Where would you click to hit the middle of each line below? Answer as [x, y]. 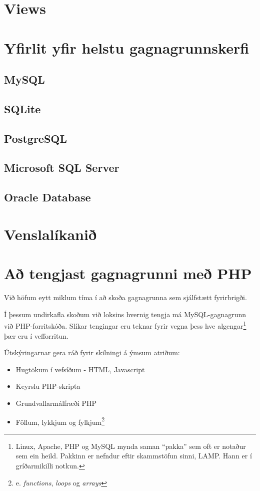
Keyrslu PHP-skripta [48, 386]
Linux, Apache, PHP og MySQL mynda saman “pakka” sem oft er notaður [131, 446]
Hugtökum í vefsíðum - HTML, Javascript [80, 369]
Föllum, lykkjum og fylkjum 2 [60, 421]
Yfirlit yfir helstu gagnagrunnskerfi [127, 47]
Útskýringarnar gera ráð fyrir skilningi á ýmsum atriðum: [92, 352]
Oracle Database [47, 197]
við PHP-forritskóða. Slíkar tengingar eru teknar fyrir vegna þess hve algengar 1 [125, 325]
